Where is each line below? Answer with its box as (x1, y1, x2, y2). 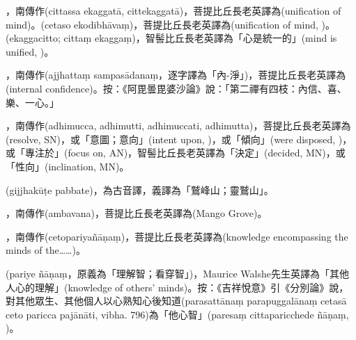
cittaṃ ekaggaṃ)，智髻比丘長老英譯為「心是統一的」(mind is (63, 31, 337, 45)
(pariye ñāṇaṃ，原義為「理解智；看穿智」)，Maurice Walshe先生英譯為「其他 (6, 266, 349, 280)
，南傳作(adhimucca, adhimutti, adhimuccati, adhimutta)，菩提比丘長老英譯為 (6, 118, 351, 133)
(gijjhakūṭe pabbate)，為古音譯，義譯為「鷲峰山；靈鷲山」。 (6, 182, 274, 197)
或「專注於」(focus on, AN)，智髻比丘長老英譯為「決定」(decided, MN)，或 (6, 145, 346, 160)
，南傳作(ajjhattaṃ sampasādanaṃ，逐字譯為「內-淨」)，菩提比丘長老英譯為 (6, 67, 346, 82)
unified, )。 (6, 44, 54, 58)
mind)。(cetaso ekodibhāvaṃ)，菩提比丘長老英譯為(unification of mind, (6, 17, 318, 31)
